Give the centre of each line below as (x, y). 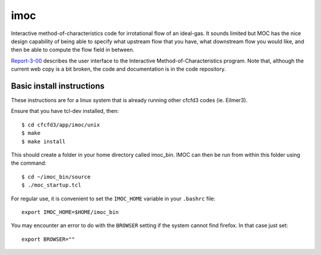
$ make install (44, 141)
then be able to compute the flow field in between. (73, 50)
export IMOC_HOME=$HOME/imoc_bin (70, 212)
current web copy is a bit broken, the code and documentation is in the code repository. (118, 69)
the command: (29, 163)
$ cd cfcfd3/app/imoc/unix (61, 125)
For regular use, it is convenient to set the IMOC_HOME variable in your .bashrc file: (113, 199)
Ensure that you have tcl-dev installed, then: (65, 111)
